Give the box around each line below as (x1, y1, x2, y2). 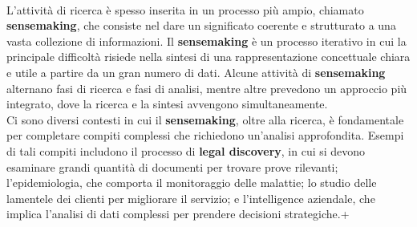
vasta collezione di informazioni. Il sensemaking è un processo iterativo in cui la (6, 32, 407, 49)
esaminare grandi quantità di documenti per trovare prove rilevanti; (6, 158, 338, 175)
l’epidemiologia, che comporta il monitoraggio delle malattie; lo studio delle (6, 174, 377, 191)
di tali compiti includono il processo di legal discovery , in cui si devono (6, 142, 366, 159)
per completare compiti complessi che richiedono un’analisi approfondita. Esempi (6, 127, 404, 144)
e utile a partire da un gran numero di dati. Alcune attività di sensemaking (6, 63, 386, 80)
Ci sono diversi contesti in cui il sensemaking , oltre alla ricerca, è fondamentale (6, 111, 404, 128)
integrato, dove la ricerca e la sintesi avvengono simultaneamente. (6, 95, 328, 112)
